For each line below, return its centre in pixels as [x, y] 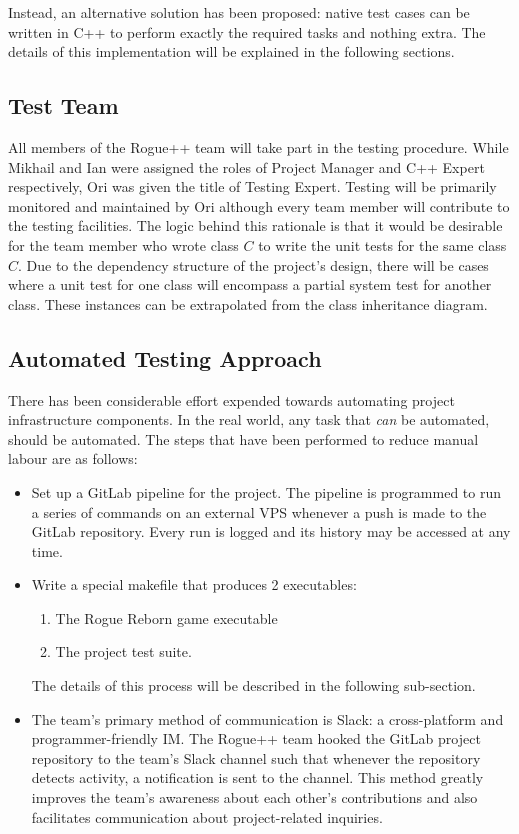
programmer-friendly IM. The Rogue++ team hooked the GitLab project [256, 738]
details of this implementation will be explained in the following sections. [231, 51]
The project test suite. [123, 651]
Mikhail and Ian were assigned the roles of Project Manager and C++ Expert [246, 166]
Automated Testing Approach [165, 357]
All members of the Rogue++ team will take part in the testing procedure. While [258, 146]
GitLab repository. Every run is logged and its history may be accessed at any [271, 531]
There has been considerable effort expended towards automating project [231, 399]
